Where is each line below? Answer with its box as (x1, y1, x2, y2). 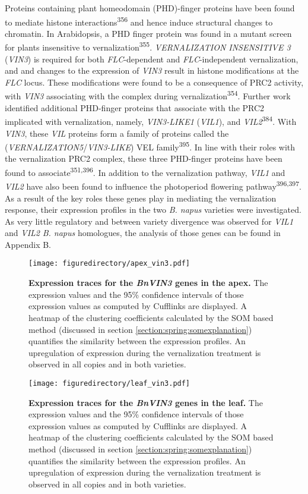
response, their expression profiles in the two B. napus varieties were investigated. (5, 203, 301, 216)
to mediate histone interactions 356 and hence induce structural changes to (5, 14, 273, 28)
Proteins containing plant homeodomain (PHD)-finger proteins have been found (5, 2, 295, 14)
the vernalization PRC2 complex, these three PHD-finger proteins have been (5, 152, 282, 165)
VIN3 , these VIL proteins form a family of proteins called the (5, 127, 229, 139)
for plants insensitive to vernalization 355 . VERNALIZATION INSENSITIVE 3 (5, 39, 291, 54)
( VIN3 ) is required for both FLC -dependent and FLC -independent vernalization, (5, 52, 299, 65)
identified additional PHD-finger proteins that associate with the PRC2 (5, 101, 265, 114)
